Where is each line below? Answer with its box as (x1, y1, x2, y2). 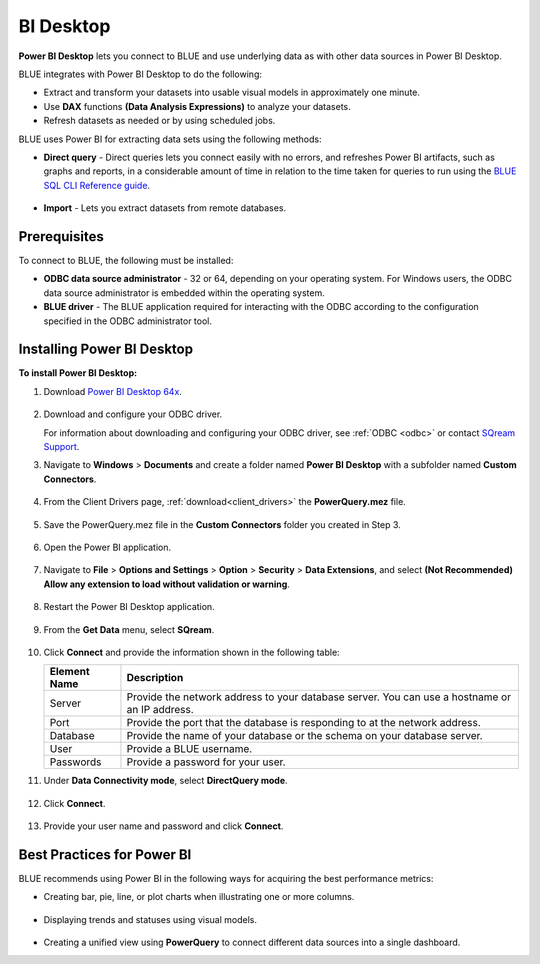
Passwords (49, 755, 102, 769)
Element (49, 665, 90, 679)
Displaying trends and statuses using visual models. (43, 913, 257, 925)
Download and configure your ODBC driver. (43, 408, 223, 420)
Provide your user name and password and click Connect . (43, 820, 284, 832)
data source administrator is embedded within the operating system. (43, 286, 325, 299)
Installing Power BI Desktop (18, 341, 194, 358)
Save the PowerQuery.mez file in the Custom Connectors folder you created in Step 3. (43, 518, 402, 530)
